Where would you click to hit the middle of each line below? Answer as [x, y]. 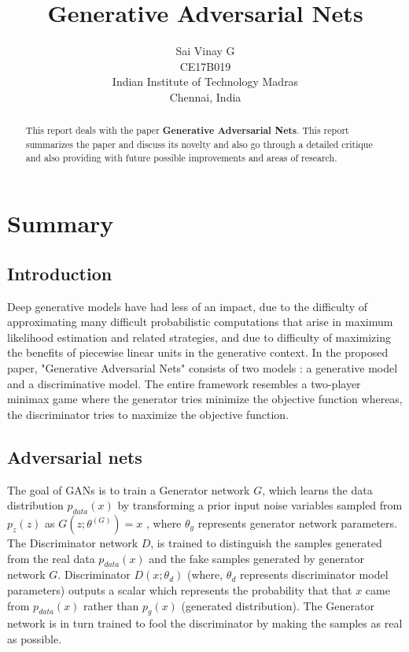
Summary [61, 223]
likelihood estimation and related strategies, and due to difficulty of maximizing [199, 337]
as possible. [35, 638]
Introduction [60, 273]
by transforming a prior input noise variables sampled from [260, 505]
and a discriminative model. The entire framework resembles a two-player [184, 383]
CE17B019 [205, 66]
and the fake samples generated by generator [257, 558]
